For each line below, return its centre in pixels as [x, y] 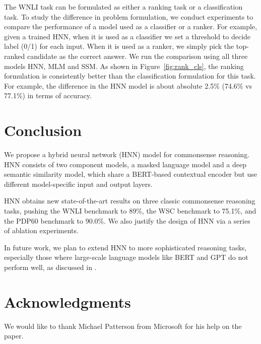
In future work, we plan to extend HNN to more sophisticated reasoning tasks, [125, 247]
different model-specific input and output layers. [78, 184]
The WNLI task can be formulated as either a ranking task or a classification [123, 7]
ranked [15, 56]
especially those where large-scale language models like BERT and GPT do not [126, 257]
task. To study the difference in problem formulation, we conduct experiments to [129, 16]
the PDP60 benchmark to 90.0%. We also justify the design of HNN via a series [127, 220]
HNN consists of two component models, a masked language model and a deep [125, 164]
